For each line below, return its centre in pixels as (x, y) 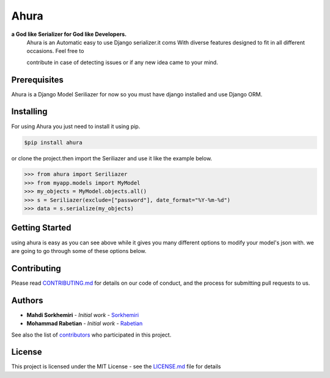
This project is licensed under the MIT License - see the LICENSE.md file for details (116, 366)
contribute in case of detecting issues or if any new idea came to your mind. (122, 62)
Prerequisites (37, 80)
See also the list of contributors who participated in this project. (91, 335)
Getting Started (41, 228)
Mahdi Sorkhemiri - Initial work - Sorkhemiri (83, 315)
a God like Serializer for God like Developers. (69, 34)
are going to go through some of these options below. (79, 251)
